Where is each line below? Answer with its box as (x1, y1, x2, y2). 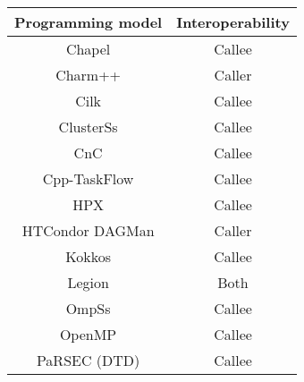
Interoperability (176, 12, 290, 32)
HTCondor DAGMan (21, 220, 155, 241)
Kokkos (65, 246, 111, 267)
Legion (67, 272, 109, 293)
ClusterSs (58, 116, 118, 137)
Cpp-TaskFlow (42, 168, 134, 189)
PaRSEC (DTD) (36, 350, 140, 370)
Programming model (14, 12, 163, 32)
